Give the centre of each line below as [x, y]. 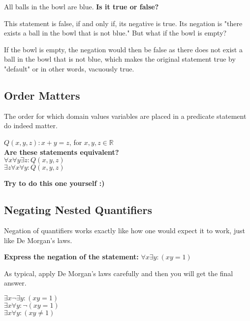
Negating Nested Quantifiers [78, 210]
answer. [15, 283]
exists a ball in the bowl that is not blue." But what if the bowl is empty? [115, 33]
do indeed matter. [31, 125]
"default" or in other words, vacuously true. [69, 68]
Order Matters [42, 95]
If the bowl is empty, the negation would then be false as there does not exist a [123, 49]
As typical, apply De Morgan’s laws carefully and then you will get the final [119, 273]
